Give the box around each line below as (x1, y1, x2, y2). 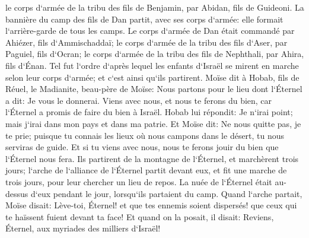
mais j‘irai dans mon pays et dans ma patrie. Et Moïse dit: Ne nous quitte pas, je (5, 117, 301, 129)
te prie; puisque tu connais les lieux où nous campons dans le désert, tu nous (5, 129, 285, 141)
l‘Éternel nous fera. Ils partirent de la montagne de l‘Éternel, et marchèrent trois (5, 152, 299, 164)
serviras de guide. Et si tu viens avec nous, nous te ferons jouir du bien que (5, 141, 279, 153)
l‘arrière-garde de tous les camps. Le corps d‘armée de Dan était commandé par (5, 24, 295, 37)
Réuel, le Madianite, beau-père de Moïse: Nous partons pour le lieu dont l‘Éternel (5, 82, 302, 95)
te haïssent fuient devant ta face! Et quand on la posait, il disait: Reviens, (5, 210, 274, 223)
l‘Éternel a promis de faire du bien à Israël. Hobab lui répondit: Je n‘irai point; (5, 106, 293, 118)
